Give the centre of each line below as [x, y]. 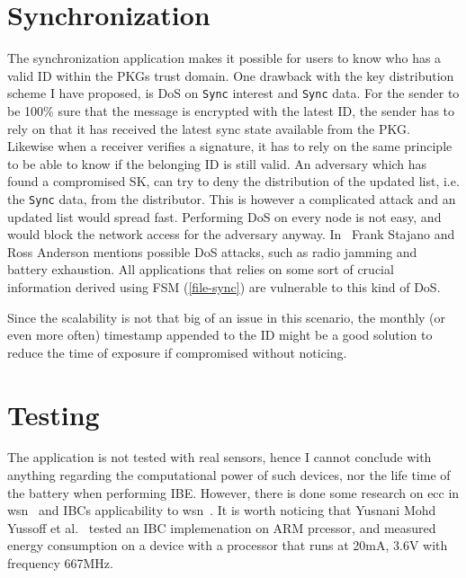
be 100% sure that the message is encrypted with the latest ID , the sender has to [231, 110]
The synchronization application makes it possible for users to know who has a [224, 58]
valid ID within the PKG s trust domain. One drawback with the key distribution [231, 75]
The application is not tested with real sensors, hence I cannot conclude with [220, 457]
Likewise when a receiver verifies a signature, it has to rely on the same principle [230, 146]
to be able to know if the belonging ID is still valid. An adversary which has [217, 163]
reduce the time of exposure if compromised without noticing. [177, 352]
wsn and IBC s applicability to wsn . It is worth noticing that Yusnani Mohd [222, 510]
